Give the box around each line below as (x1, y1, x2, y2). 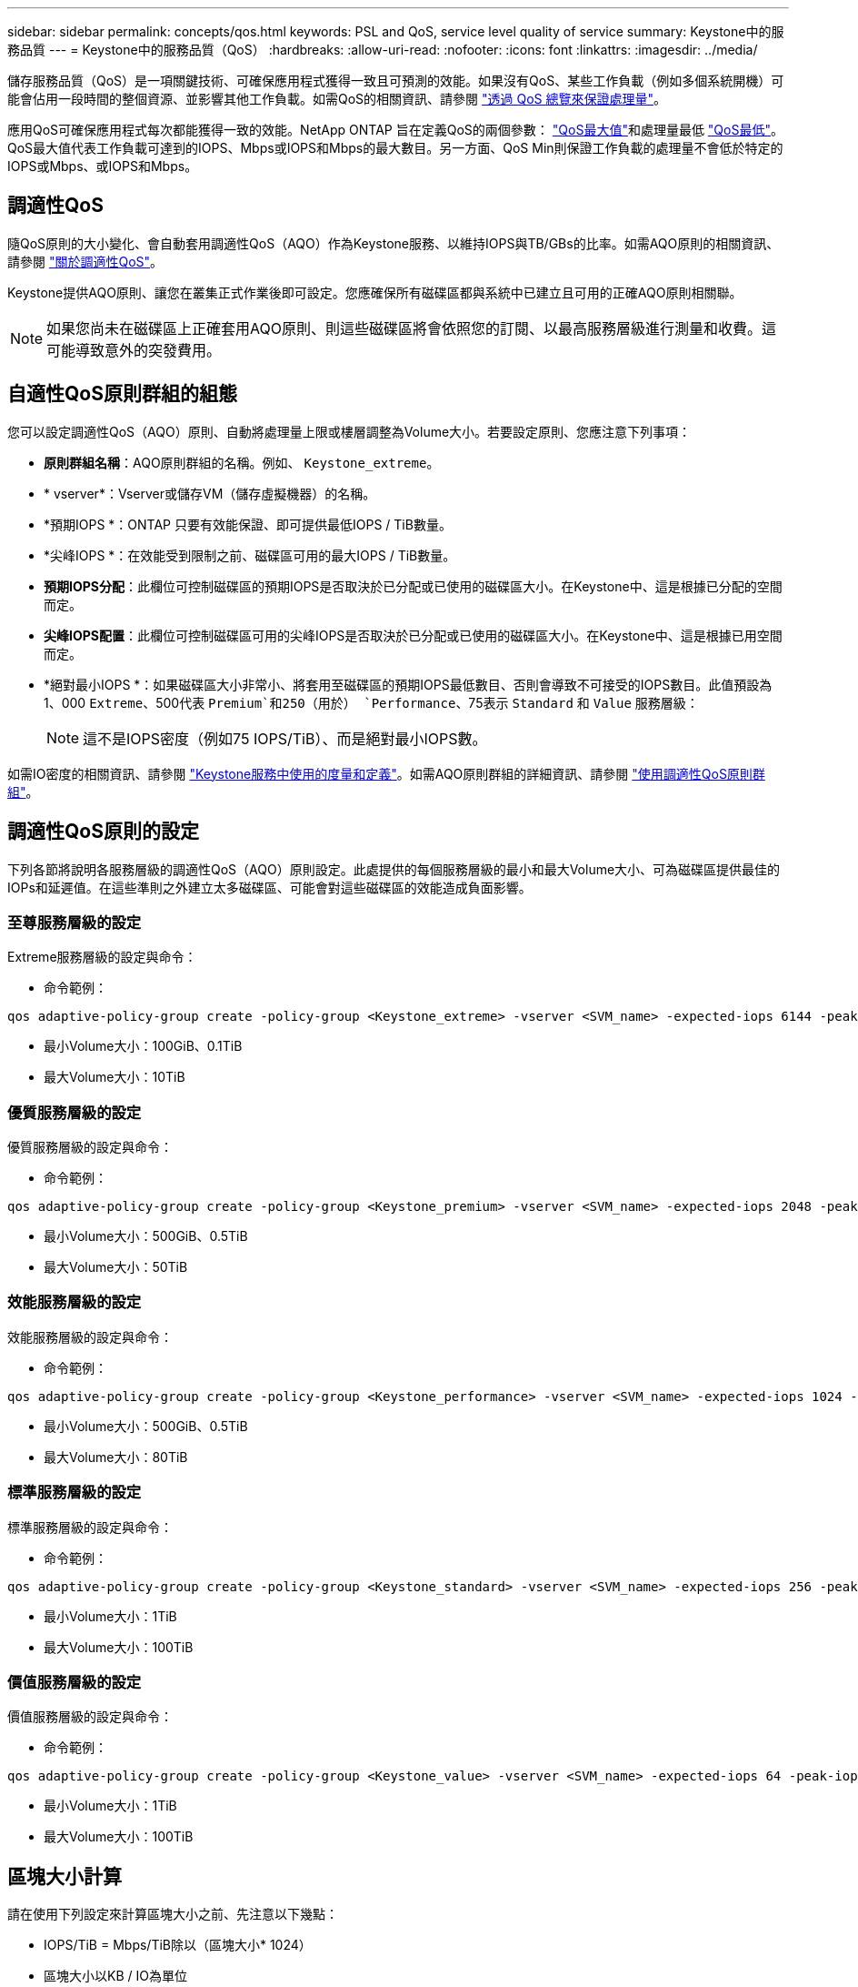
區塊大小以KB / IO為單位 (44, 1968, 187, 1984)
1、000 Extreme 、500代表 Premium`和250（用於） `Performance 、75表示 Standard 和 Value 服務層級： (44, 694, 699, 711)
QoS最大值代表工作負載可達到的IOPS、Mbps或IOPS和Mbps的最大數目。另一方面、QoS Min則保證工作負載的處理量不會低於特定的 (7, 140, 783, 156)
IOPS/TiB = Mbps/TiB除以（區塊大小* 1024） (44, 1937, 312, 1953)
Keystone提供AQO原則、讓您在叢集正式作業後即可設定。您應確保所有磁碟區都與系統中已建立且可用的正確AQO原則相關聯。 (7, 284, 743, 300)
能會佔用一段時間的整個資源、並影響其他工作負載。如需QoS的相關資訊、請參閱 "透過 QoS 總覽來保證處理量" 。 (7, 91, 667, 106)
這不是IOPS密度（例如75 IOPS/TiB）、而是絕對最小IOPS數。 (83, 729, 487, 748)
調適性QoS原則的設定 (7, 820, 199, 843)
